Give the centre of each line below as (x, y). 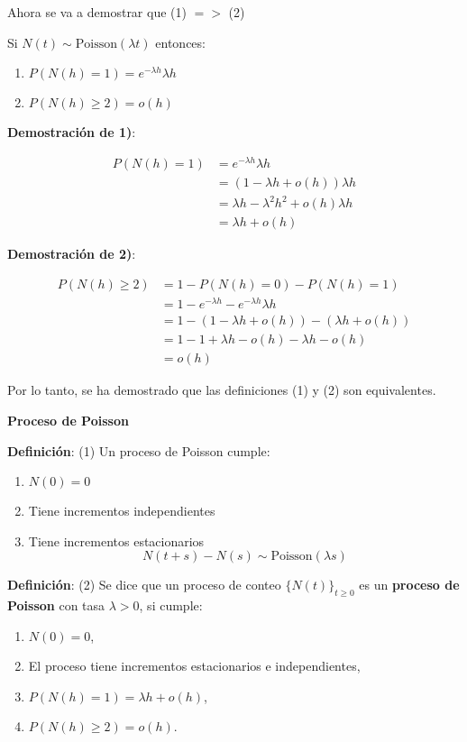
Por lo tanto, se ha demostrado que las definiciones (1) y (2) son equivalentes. (222, 390)
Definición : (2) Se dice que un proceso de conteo (144, 585)
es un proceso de (409, 585)
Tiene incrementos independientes (122, 511)
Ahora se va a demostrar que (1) (97, 12)
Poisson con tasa (56, 605)
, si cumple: (171, 605)
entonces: (180, 42)
